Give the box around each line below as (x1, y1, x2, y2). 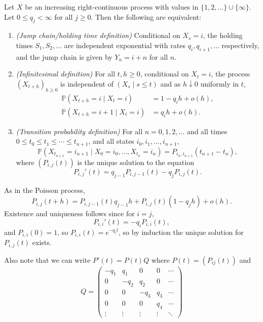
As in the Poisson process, (4, 184, 85, 195)
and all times (186, 126, 228, 136)
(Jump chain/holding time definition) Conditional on (16, 30, 180, 41)
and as (160, 78, 181, 89)
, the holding (203, 30, 243, 41)
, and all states (88, 136, 134, 146)
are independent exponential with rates (64, 39, 185, 50)
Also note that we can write (4, 254, 91, 265)
